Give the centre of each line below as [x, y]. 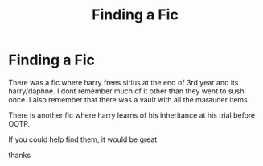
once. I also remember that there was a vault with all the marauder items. [129, 99]
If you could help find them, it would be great [83, 139]
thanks [20, 155]
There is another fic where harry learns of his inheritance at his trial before [132, 115]
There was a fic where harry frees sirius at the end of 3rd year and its [123, 82]
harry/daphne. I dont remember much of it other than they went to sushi [127, 91]
